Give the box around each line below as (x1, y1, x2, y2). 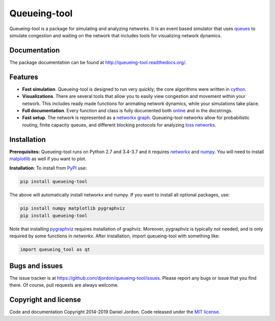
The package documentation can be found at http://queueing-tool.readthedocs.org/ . (9, 59, 187, 65)
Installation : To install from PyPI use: (9, 165, 87, 171)
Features (9, 72, 38, 81)
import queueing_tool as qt (20, 246, 90, 253)
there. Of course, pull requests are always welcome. (9, 282, 119, 288)
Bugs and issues (9, 261, 63, 270)
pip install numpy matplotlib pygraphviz (20, 206, 125, 211)
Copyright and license (9, 295, 81, 304)
